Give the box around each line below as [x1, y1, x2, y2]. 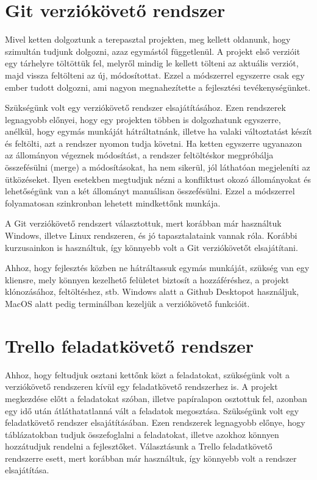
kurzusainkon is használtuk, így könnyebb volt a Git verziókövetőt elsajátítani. [5, 241, 298, 253]
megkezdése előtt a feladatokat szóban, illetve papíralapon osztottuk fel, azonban [5, 392, 307, 404]
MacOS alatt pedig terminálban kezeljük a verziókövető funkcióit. [5, 297, 250, 309]
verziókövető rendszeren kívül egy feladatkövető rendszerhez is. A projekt [5, 380, 278, 393]
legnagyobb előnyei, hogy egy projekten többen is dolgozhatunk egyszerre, [5, 113, 281, 125]
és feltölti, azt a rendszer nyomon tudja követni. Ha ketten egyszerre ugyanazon [5, 136, 302, 149]
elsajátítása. [5, 464, 49, 476]
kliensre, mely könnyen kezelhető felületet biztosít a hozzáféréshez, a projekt [5, 273, 290, 286]
